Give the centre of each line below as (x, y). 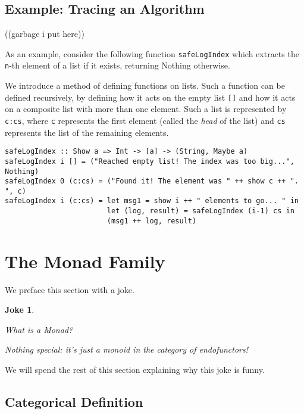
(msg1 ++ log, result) (152, 221)
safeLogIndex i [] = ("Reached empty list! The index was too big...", (150, 161)
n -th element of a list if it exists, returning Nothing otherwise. (117, 65)
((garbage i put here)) (45, 34)
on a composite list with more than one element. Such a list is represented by (146, 109)
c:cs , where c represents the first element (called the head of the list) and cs (145, 120)
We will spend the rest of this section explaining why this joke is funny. (135, 369)
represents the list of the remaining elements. (87, 132)
